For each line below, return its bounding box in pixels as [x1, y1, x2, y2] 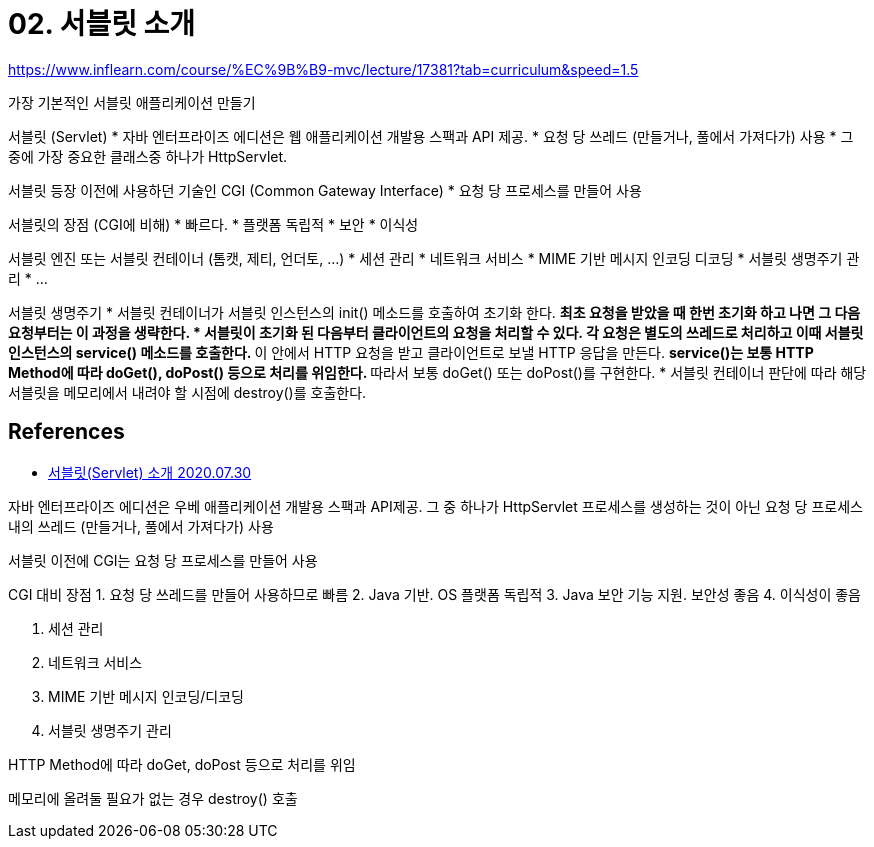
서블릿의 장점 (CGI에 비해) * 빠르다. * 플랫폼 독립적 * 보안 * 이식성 [8, 215, 419, 233]
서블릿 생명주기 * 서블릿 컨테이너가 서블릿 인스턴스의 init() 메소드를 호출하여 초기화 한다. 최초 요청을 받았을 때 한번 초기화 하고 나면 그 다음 [8, 303, 861, 321]
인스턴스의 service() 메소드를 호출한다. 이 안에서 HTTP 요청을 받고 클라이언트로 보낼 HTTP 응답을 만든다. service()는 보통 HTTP [8, 343, 814, 361]
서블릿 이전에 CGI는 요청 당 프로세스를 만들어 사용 [8, 551, 318, 569]
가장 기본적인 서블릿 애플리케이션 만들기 [8, 93, 256, 111]
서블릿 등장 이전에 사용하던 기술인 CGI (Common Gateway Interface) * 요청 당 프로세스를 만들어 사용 [8, 181, 642, 199]
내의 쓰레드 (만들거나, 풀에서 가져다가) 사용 [8, 517, 274, 535]
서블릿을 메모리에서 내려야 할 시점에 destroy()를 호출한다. [8, 383, 367, 401]
